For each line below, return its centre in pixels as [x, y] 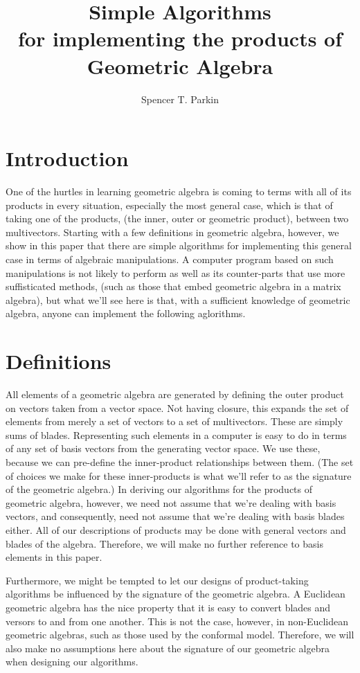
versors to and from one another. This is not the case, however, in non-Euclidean [177, 621]
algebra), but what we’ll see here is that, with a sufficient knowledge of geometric [178, 299]
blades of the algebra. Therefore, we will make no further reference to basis [164, 543]
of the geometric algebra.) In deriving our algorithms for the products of [159, 489]
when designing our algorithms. [72, 662]
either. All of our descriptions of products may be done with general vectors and [176, 530]
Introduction [67, 158]
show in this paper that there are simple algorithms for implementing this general [179, 245]
